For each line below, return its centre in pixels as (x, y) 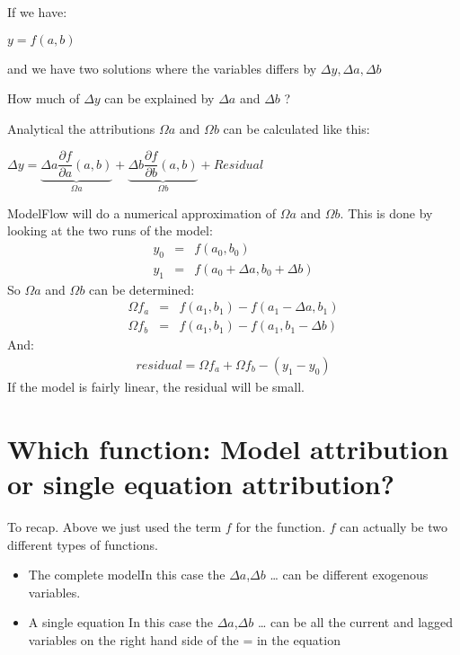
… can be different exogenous (349, 575)
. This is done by (386, 212)
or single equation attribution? (201, 483)
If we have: (37, 12)
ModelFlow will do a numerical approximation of (142, 212)
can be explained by (159, 98)
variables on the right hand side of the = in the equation (184, 639)
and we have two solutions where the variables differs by (162, 68)
